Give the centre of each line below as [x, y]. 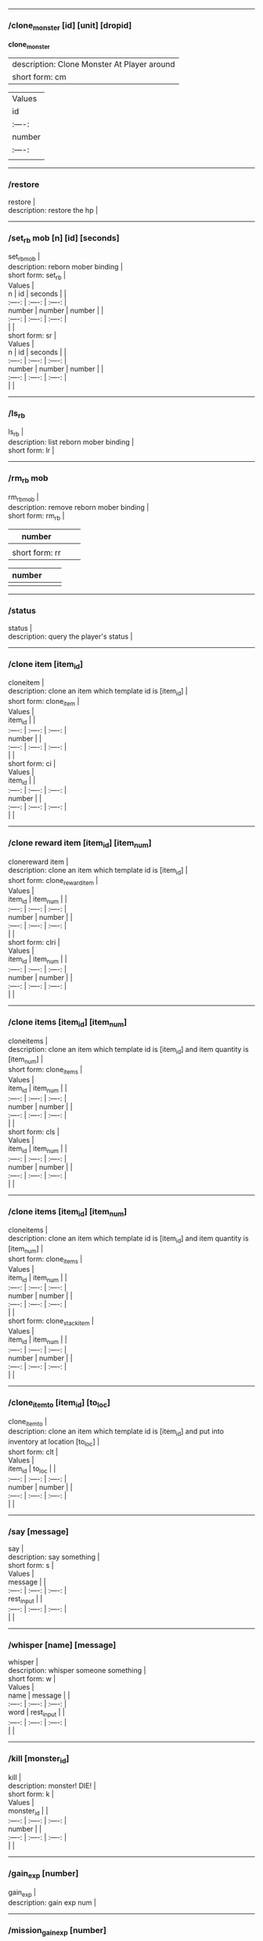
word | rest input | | [36, 1713]
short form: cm [39, 77]
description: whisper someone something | [77, 1671]
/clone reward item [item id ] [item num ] [80, 844]
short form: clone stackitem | [51, 1322]
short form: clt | [33, 1452]
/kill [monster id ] [39, 1759]
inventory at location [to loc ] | [54, 1442]
